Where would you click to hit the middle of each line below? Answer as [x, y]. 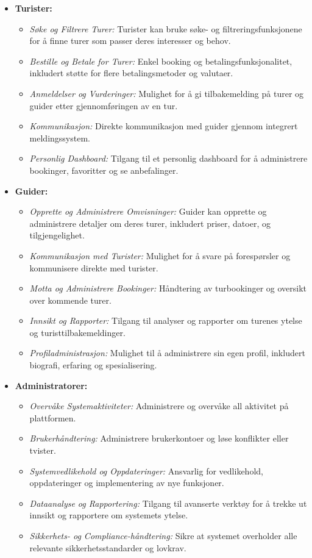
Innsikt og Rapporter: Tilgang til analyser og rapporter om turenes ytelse [166, 320]
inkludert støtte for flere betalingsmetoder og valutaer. [131, 73]
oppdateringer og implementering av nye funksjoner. [127, 483]
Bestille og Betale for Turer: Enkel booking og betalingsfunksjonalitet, [161, 61]
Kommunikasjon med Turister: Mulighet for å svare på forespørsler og [160, 255]
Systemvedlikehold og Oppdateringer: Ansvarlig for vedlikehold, [146, 470]
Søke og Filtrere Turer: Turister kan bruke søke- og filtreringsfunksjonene [166, 28]
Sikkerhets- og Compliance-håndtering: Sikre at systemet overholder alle [163, 535]
